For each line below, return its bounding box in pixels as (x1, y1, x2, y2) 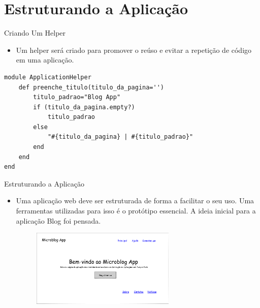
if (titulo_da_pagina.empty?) (33, 103, 135, 111)
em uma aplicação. (16, 54, 74, 65)
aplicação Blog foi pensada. (16, 215, 101, 226)
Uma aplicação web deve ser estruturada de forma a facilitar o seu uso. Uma (16, 195, 254, 206)
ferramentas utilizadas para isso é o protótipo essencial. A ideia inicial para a (16, 205, 256, 216)
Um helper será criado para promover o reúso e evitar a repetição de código (16, 44, 252, 55)
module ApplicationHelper (4, 73, 91, 81)
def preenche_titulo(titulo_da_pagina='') (18, 83, 164, 91)
